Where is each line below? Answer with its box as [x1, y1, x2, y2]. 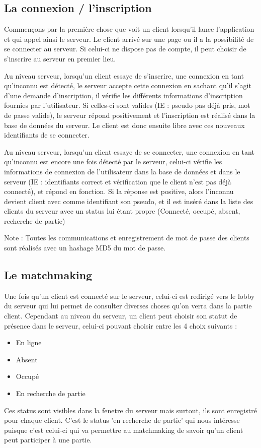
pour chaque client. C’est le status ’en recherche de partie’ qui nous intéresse [4, 415, 240, 425]
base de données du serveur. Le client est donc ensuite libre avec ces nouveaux [4, 119, 245, 130]
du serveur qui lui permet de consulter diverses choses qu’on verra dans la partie [4, 300, 252, 311]
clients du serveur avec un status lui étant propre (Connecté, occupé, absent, [4, 206, 240, 216]
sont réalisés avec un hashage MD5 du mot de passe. [4, 242, 166, 253]
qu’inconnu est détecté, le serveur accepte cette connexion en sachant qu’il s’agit [4, 80, 251, 91]
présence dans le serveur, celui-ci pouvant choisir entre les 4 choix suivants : [4, 320, 237, 331]
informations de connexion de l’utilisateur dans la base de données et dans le [4, 166, 240, 176]
